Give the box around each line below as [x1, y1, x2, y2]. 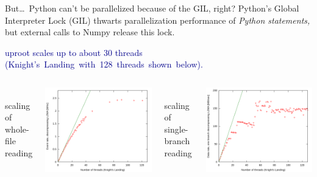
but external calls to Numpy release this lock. [5, 26, 175, 38]
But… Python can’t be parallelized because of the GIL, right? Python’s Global [5, 2, 299, 14]
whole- [5, 122, 29, 135]
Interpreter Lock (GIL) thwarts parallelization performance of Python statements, [5, 13, 310, 26]
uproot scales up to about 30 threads [5, 46, 143, 58]
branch [164, 134, 190, 147]
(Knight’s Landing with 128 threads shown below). [5, 58, 203, 71]
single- [164, 122, 188, 135]
